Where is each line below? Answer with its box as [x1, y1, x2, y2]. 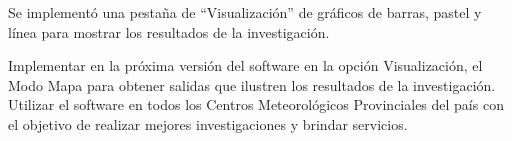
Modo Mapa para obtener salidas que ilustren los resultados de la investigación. [8, 74, 496, 95]
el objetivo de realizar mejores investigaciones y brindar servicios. [8, 113, 408, 134]
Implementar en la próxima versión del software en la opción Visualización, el [8, 55, 483, 76]
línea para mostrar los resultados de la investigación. [8, 21, 330, 42]
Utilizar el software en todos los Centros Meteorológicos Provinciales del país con [8, 94, 504, 115]
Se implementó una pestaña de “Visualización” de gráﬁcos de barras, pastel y [8, 2, 482, 22]
